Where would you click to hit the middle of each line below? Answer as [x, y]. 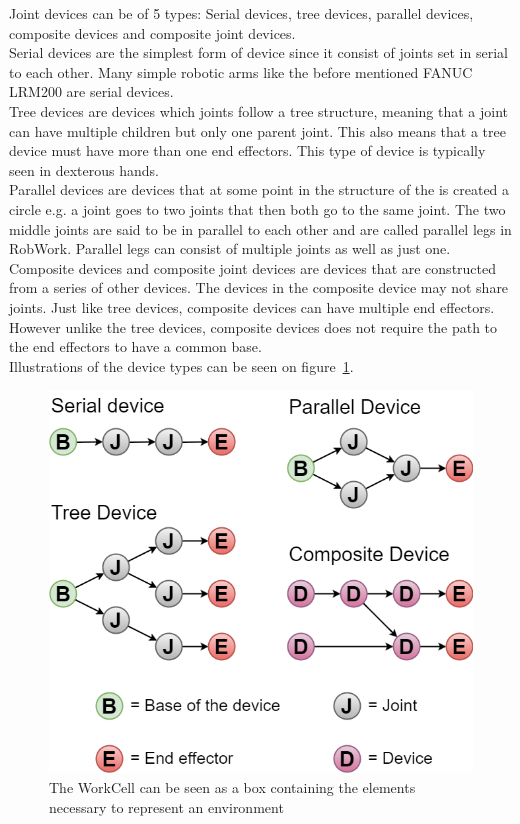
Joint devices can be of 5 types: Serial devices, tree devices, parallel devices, [241, 13]
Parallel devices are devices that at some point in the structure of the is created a [259, 189]
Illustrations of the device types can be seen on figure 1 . [181, 365]
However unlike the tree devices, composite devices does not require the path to [253, 326]
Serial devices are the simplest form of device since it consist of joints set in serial [258, 52]
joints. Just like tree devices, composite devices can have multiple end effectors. [252, 306]
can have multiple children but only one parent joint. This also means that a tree [257, 130]
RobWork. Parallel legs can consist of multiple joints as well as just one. [230, 248]
